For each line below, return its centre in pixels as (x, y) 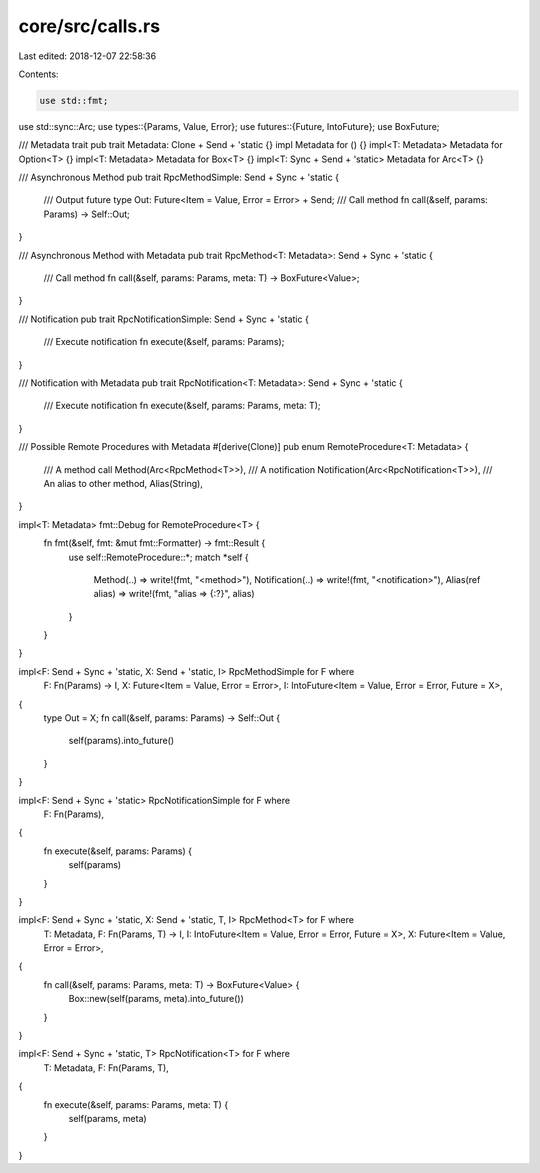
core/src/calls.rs (89, 26)
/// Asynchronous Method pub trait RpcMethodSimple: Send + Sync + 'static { (179, 177)
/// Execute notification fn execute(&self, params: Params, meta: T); (182, 406)
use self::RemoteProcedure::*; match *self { (158, 557)
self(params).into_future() (121, 741)
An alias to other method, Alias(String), (123, 483)
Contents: (38, 74)
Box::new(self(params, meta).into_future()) (156, 999)
